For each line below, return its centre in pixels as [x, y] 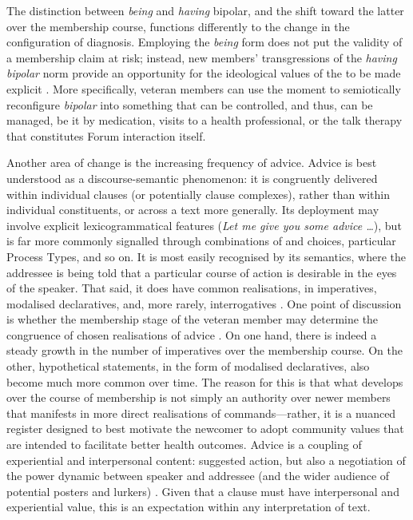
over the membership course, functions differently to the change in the [178, 26]
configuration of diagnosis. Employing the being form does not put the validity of [205, 42]
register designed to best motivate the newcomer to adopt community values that [205, 429]
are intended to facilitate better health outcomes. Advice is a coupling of [184, 445]
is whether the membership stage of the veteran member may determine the [193, 319]
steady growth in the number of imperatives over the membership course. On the [205, 350]
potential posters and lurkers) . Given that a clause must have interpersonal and [203, 491]
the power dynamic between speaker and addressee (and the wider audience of [198, 476]
